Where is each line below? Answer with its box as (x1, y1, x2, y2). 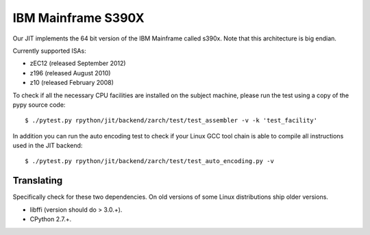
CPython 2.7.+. (29, 215, 72, 223)
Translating (12, 175, 63, 186)
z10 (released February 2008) (29, 79, 114, 87)
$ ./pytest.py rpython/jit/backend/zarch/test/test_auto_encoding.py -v (25, 158, 274, 165)
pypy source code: (12, 100, 66, 109)
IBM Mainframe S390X (12, 10, 145, 25)
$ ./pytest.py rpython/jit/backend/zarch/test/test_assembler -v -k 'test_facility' (25, 116, 318, 125)
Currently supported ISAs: (12, 47, 86, 55)
